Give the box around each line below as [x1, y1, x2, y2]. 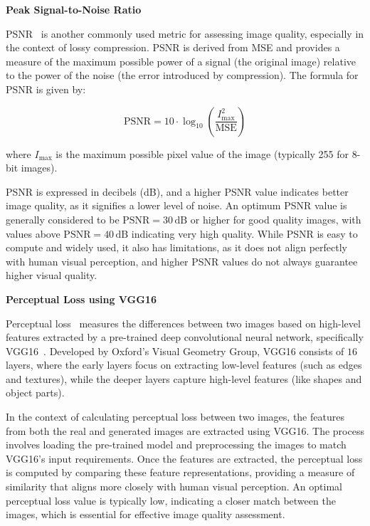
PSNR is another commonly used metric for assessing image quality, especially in [6, 26, 364, 41]
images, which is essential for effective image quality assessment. [6, 507, 285, 522]
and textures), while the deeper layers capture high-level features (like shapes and [6, 371, 362, 386]
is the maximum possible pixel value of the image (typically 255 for [55, 146, 349, 161]
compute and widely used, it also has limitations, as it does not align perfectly [6, 240, 348, 255]
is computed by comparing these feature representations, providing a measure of [6, 465, 355, 480]
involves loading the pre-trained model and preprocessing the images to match [6, 437, 347, 452]
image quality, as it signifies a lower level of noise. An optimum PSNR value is [6, 198, 347, 213]
